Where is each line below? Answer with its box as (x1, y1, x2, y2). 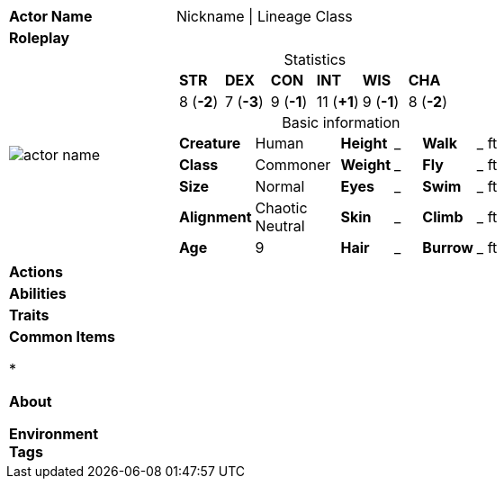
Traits (9, 306, 49, 324)
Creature (178, 134, 241, 152)
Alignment (178, 208, 252, 226)
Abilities (9, 284, 67, 302)
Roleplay (9, 29, 70, 47)
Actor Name (9, 7, 93, 25)
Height (340, 134, 388, 152)
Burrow (422, 238, 473, 256)
